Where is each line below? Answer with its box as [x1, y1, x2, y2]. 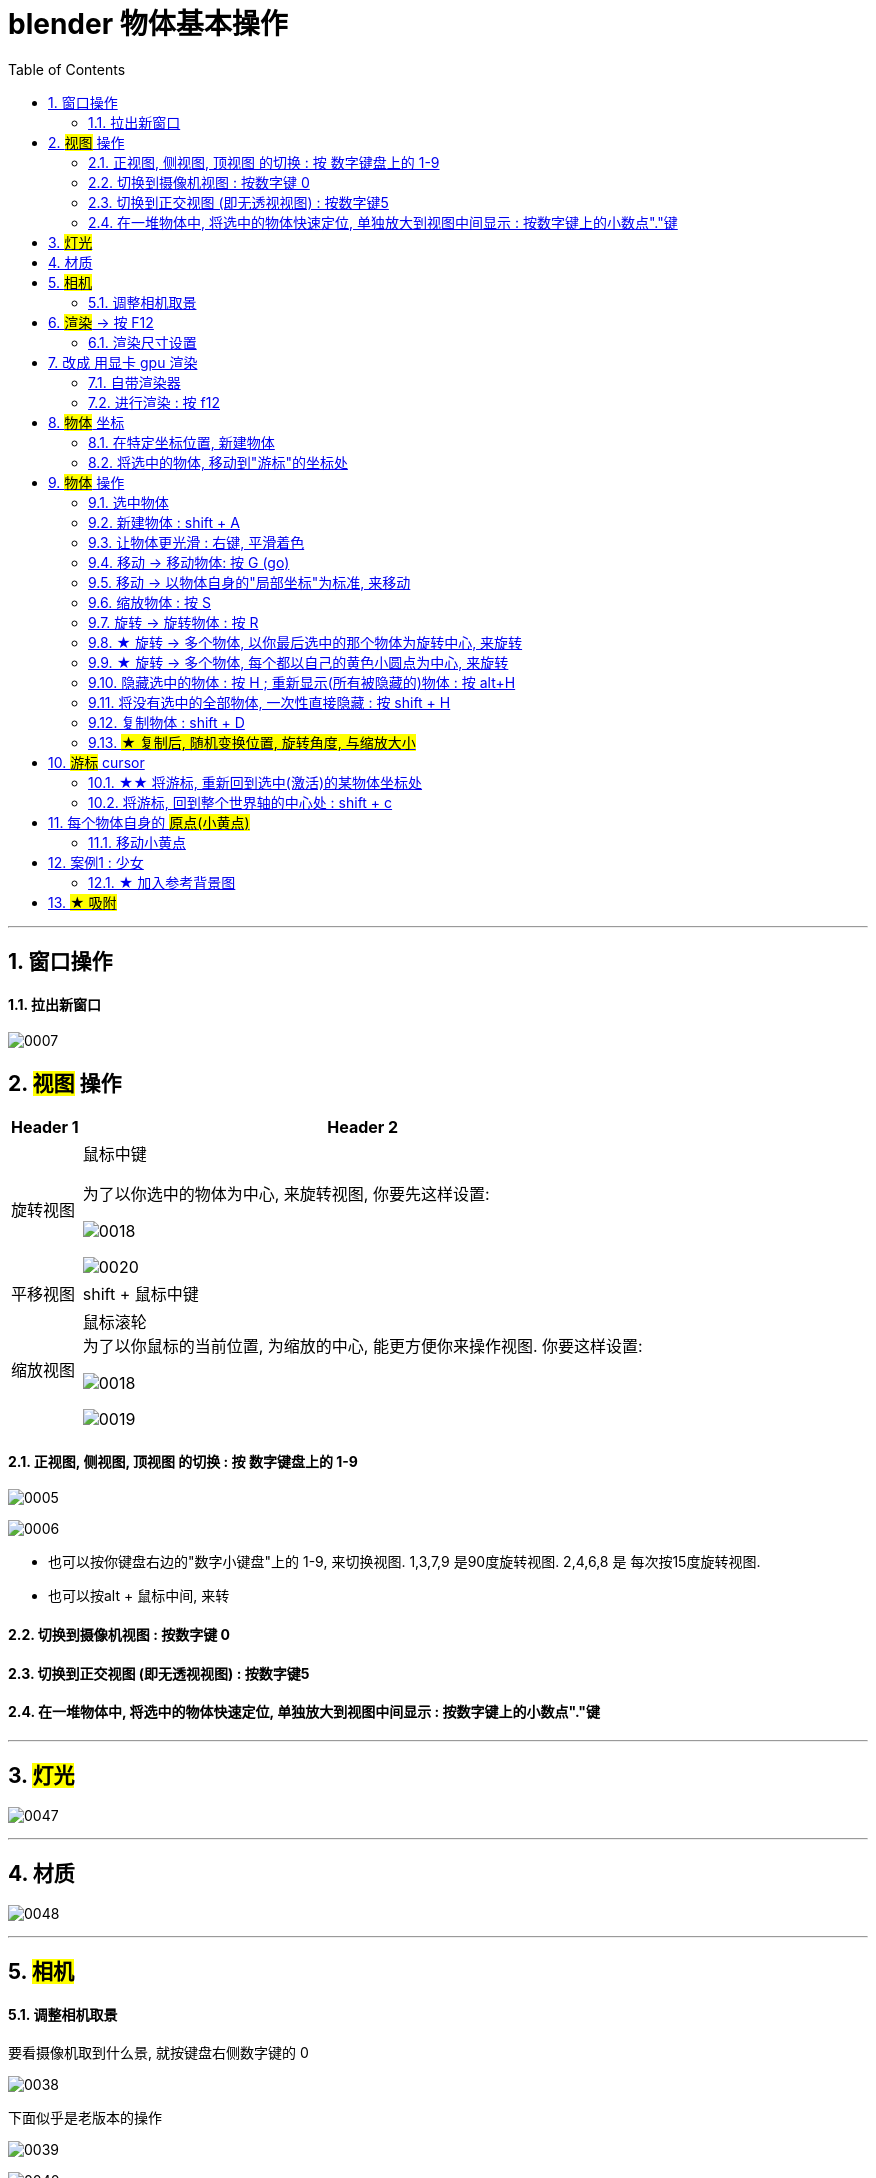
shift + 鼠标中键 [82, 1284, 199, 1305]
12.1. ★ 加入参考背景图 [88, 873, 236, 891]
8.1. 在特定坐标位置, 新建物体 [88, 433, 275, 451]
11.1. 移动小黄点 [88, 833, 186, 851]
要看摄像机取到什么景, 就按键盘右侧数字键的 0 [8, 2044, 309, 2062]
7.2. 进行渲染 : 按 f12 [88, 393, 220, 411]
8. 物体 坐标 [48, 413, 125, 431]
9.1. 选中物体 [88, 493, 169, 511]
